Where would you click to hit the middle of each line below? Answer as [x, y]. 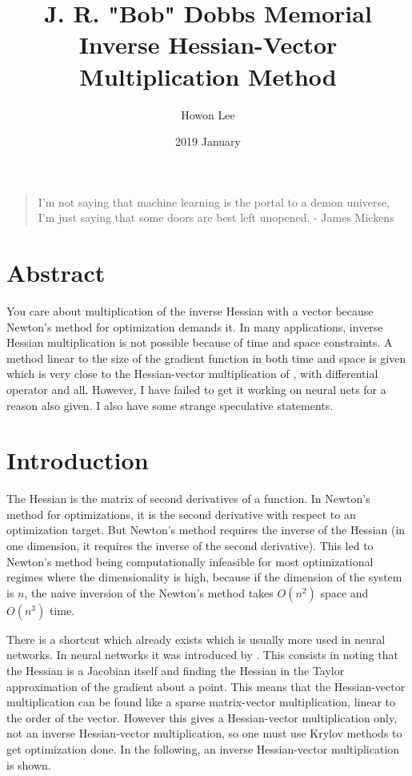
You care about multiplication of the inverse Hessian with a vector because [190, 311]
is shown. [29, 764]
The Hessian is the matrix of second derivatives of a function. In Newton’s [188, 499]
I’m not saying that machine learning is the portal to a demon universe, [214, 201]
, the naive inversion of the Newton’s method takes [149, 592]
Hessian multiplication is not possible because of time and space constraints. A [200, 342]
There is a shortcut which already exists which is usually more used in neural [196, 639]
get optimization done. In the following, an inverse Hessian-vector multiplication [203, 749]
